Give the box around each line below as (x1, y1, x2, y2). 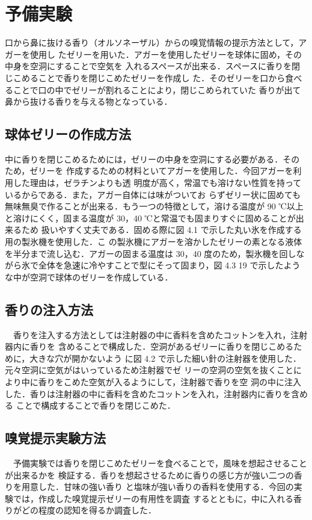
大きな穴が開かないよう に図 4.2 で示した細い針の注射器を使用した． (29, 351, 301, 364)
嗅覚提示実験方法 (5, 429, 106, 447)
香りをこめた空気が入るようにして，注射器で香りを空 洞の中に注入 (38, 376, 301, 388)
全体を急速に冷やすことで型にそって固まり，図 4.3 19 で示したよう (38, 259, 301, 271)
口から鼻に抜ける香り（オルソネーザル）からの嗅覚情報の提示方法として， (5, 36, 299, 49)
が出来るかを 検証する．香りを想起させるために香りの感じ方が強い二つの (5, 468, 294, 481)
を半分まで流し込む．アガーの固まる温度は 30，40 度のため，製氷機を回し (5, 247, 296, 259)
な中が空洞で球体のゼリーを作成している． (5, 270, 173, 283)
